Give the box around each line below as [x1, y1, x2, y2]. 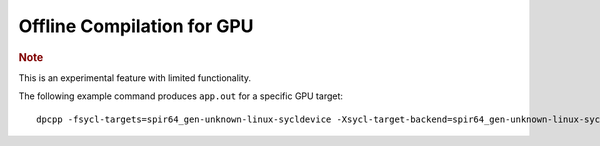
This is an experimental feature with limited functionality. [18, 71, 252, 84]
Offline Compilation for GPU [18, 15, 254, 37]
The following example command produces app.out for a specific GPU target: [18, 90, 344, 102]
